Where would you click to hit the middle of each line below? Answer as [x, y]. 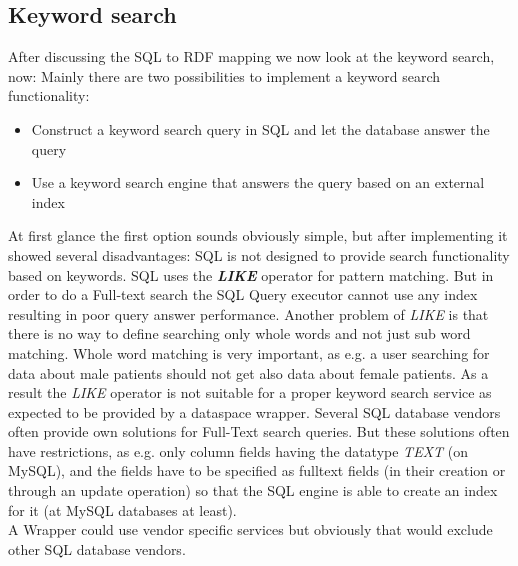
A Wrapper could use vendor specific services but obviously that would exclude [250, 529]
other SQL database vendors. [97, 548]
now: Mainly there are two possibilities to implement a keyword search [224, 75]
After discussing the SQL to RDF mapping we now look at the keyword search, [251, 56]
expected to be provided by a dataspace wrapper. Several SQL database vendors [254, 411]
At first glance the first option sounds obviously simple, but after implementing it [258, 235]
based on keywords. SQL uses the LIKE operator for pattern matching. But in [251, 274]
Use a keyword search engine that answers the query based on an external [258, 182]
